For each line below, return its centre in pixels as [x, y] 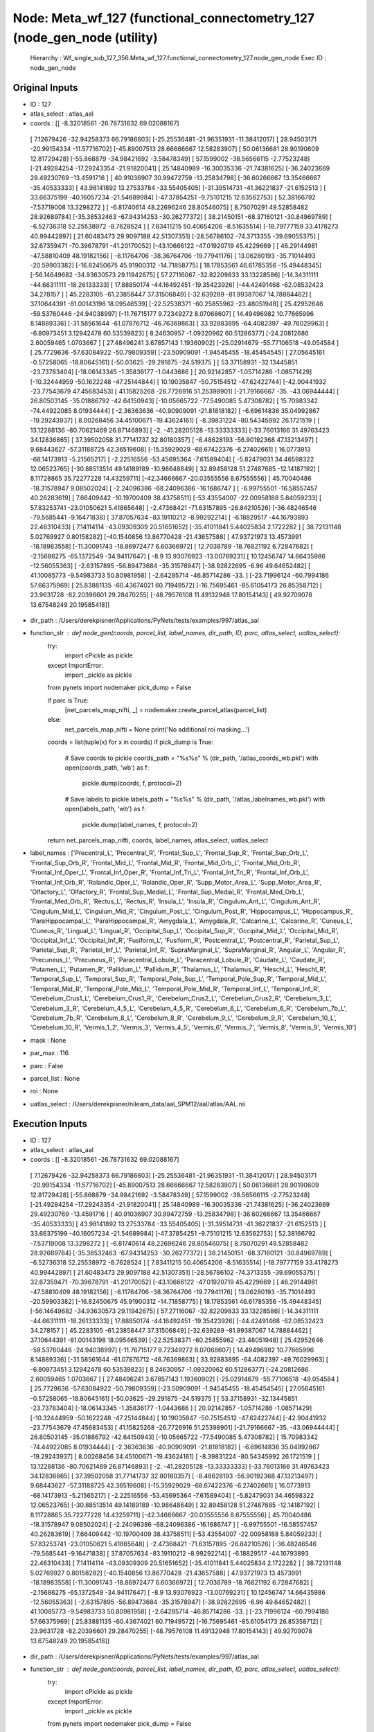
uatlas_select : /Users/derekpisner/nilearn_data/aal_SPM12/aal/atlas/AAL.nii [138, 1104]
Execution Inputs [50, 1123]
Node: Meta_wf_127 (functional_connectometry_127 [164, 18]
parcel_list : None [55, 1078]
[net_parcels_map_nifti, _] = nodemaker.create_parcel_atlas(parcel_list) [166, 710]
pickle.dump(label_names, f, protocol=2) [140, 824]
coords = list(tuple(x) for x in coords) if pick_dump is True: [131, 742]
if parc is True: [68, 700]
